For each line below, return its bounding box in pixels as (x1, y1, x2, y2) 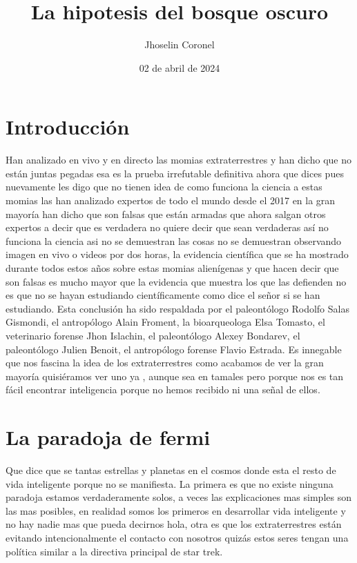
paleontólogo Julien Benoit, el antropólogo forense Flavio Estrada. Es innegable (6, 342, 342, 356)
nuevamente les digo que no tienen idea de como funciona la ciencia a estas (6, 179, 322, 194)
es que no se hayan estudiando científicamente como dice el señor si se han (6, 288, 320, 302)
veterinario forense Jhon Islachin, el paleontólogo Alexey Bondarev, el (6, 328, 300, 342)
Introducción (6, 112, 130, 141)
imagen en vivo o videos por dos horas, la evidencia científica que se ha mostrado (6, 247, 349, 261)
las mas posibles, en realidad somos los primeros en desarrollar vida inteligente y (6, 503, 346, 517)
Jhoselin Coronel (144, 37, 215, 52)
